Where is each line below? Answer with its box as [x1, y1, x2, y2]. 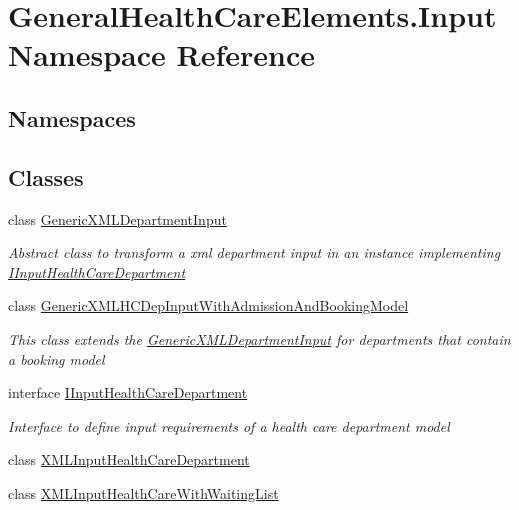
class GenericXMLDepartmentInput [8, 208, 227, 229]
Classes [8, 161, 84, 192]
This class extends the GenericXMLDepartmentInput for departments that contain [8, 328, 511, 349]
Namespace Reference [8, 34, 315, 75]
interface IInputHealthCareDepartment [8, 382, 248, 403]
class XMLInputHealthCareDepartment [8, 449, 250, 470]
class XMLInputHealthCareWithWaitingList [8, 482, 279, 503]
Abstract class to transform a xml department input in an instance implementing [8, 242, 501, 263]
